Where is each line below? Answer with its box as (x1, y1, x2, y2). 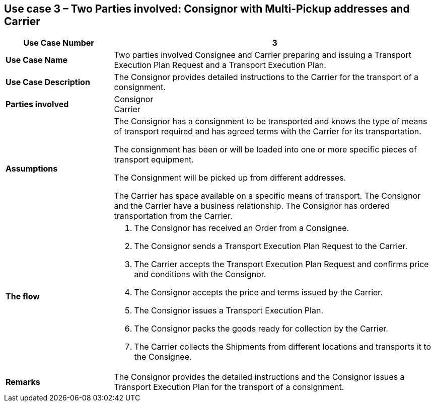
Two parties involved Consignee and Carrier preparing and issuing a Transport (114, 50, 411, 60)
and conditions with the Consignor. (134, 269, 266, 280)
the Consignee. (134, 352, 192, 362)
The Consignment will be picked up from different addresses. (114, 173, 346, 183)
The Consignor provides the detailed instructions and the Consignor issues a (114, 372, 405, 382)
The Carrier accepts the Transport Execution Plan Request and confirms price (134, 259, 429, 270)
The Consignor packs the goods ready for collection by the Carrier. (134, 323, 388, 334)
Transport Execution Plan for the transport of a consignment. (114, 382, 344, 392)
